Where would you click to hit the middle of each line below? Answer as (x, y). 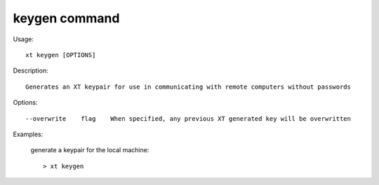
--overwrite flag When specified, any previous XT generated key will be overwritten (188, 118)
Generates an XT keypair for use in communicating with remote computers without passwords (188, 87)
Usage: (24, 39)
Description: (31, 71)
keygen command (66, 18)
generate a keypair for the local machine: (90, 150)
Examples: (28, 134)
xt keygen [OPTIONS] (61, 55)
